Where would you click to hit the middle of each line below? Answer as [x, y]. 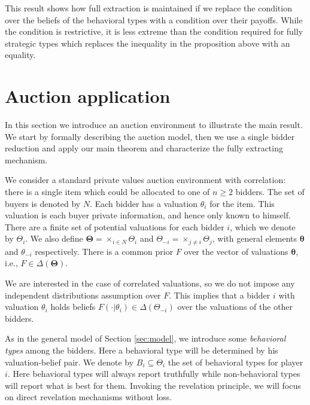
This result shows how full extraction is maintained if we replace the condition [148, 8]
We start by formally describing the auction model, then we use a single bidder [150, 136]
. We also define [54, 238]
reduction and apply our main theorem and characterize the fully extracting [144, 148]
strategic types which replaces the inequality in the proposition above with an [148, 43]
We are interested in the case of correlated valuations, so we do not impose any [150, 283]
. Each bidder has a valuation [144, 203]
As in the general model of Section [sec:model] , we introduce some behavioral [145, 338]
